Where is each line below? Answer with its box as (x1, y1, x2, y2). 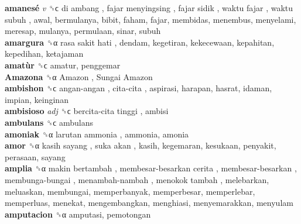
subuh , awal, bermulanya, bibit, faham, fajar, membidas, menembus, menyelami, (5, 13, 296, 25)
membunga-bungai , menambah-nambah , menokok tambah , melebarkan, (5, 173, 269, 185)
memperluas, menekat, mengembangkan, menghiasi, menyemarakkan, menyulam (5, 197, 293, 209)
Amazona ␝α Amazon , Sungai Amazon (5, 70, 153, 82)
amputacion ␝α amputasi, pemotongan (5, 208, 151, 220)
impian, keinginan (5, 93, 69, 105)
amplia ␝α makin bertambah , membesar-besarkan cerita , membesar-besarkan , (5, 162, 297, 174)
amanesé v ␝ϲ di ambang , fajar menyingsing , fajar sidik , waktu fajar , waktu (5, 2, 293, 13)
